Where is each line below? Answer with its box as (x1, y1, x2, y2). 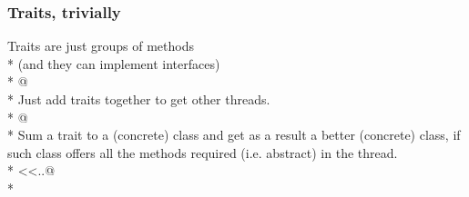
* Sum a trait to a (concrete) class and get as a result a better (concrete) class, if (7, 125, 461, 144)
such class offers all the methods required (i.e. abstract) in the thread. (7, 143, 398, 162)
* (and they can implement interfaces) (7, 54, 220, 73)
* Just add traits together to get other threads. (7, 90, 270, 108)
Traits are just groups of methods (7, 36, 194, 55)
